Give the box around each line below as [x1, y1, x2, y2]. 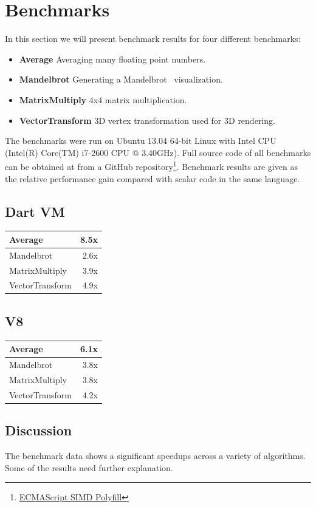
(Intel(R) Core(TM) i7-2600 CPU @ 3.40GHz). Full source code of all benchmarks [5, 146, 311, 158]
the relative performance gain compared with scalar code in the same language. [5, 172, 300, 185]
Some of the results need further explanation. [5, 461, 173, 474]
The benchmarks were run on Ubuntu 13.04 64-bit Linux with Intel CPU [5, 134, 276, 147]
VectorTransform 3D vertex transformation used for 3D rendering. [19, 114, 275, 126]
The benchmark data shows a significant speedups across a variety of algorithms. [5, 449, 306, 461]
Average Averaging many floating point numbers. [19, 52, 206, 65]
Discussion [5, 421, 72, 440]
